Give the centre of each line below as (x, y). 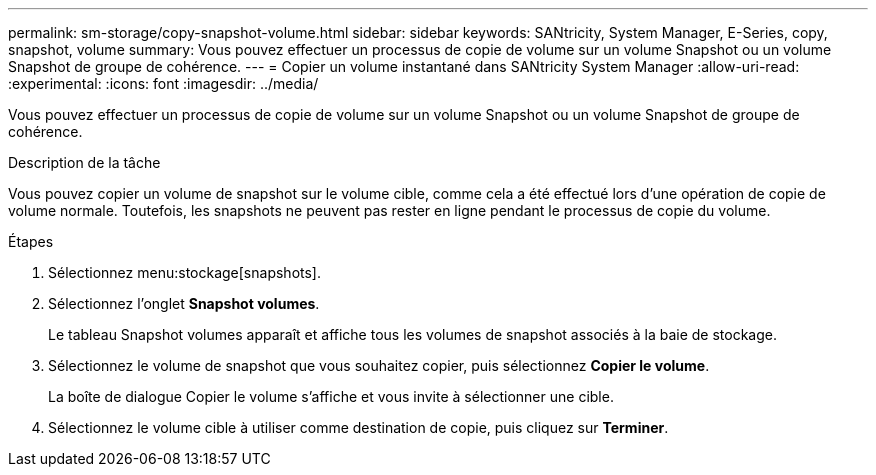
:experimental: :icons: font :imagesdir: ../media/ (163, 83)
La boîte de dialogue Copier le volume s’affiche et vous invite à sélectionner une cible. (331, 396)
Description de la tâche (84, 162)
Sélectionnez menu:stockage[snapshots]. (184, 272)
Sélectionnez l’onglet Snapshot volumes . (184, 303)
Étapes (31, 241)
